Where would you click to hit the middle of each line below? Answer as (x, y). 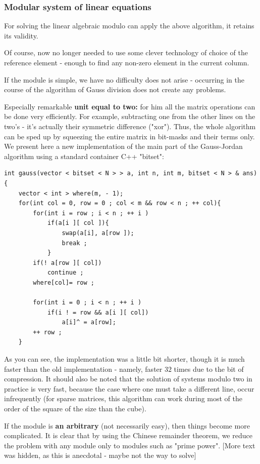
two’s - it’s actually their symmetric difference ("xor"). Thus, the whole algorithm (130, 126)
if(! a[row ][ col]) (67, 263)
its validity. (21, 35)
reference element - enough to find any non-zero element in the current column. (127, 62)
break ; (74, 243)
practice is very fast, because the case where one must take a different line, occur (129, 388)
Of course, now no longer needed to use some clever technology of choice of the (126, 52)
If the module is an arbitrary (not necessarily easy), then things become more (127, 425)
